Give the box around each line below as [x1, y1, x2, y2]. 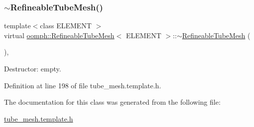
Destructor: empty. [4, 63, 61, 73]
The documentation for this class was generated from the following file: [4, 97, 221, 107]
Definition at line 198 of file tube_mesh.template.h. [4, 80, 161, 90]
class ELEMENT [40, 20, 92, 31]
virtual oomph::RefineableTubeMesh [4, 30, 115, 40]
